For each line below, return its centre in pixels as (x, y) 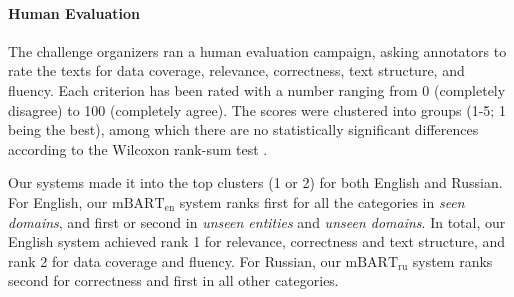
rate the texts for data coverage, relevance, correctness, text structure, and (236, 70)
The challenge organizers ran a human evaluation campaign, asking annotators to (257, 50)
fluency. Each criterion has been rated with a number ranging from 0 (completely (257, 89)
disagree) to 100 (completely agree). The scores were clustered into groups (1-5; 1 (257, 109)
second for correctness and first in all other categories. (173, 280)
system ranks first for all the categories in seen (322, 201)
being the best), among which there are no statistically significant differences (243, 129)
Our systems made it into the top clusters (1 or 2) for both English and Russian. (255, 182)
